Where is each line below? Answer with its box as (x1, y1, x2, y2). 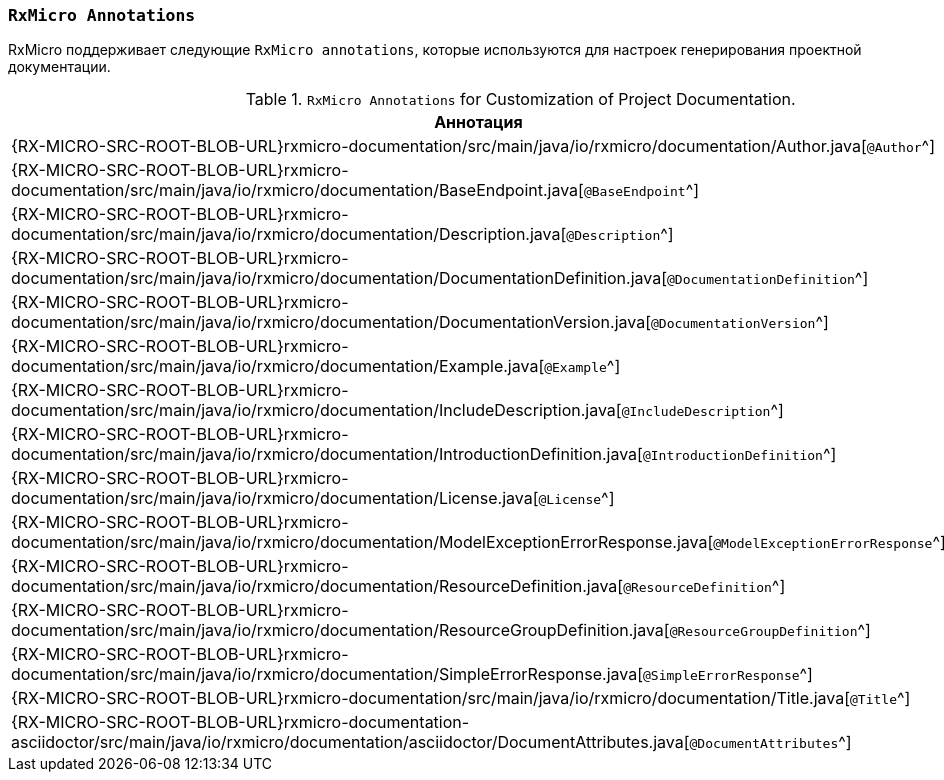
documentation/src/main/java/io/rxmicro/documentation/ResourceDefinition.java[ (11, 576, 624, 597)
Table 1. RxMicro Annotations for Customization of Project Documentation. (245, 89, 796, 110)
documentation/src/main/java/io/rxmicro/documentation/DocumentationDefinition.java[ (11, 268, 668, 289)
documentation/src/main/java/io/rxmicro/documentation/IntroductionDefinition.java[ (11, 444, 643, 465)
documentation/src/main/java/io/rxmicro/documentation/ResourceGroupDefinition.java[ (11, 620, 670, 641)
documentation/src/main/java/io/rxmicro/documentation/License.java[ (11, 488, 539, 509)
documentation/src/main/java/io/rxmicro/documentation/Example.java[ (11, 356, 545, 377)
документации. (8, 58, 111, 76)
